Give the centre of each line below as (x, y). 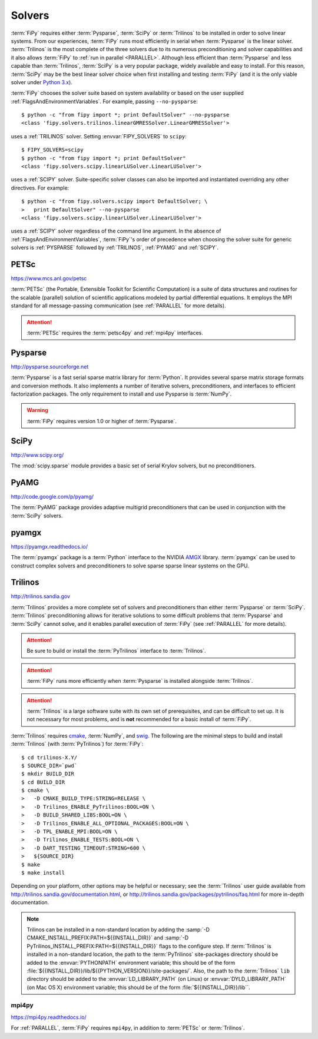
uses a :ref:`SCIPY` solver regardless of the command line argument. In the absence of (116, 231)
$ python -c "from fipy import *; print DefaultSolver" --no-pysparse (125, 115)
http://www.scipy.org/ (37, 455)
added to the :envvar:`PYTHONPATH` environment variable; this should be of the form (131, 962)
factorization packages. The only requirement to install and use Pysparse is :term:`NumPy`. (121, 394)
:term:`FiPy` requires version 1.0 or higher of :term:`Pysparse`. (102, 421)
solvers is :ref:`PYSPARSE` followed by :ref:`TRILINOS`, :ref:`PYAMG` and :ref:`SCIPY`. (115, 248)
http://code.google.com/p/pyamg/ (52, 497)
